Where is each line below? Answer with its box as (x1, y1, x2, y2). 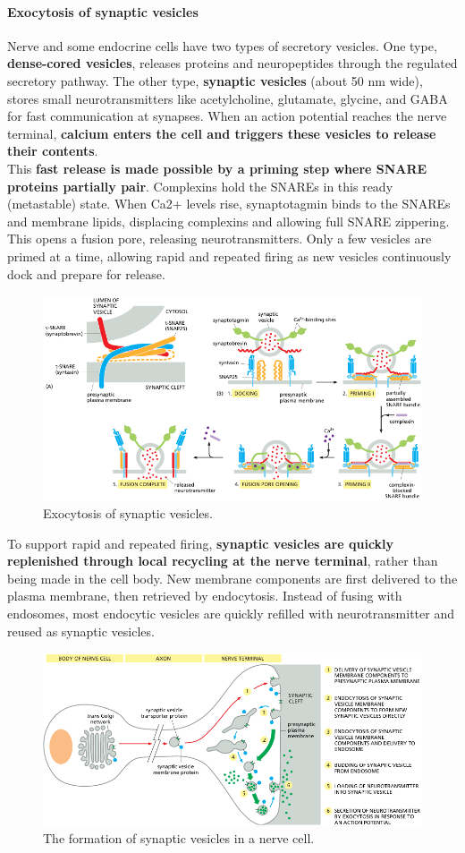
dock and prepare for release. (7, 264, 165, 283)
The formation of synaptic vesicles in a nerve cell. (43, 828, 315, 847)
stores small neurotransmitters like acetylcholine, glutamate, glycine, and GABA (7, 89, 448, 107)
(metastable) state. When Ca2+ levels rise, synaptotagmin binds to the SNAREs (7, 194, 451, 213)
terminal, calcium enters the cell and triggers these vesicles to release (7, 124, 436, 142)
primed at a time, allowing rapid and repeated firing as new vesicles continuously (7, 246, 452, 265)
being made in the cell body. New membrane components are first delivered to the (7, 568, 458, 587)
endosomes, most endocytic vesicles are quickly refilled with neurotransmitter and (7, 604, 454, 623)
